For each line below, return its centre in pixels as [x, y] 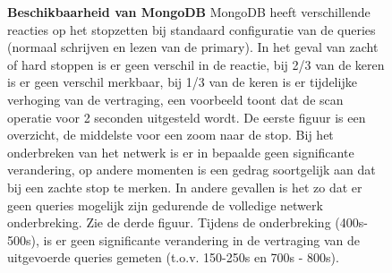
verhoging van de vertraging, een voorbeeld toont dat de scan [175, 99]
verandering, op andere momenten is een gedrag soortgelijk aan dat [192, 170]
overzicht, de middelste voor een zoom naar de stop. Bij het [170, 135]
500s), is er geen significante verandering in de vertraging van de [183, 239]
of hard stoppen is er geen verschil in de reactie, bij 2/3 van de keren [196, 64]
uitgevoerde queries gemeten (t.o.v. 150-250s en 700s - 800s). [173, 257]
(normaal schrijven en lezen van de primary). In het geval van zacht [193, 47]
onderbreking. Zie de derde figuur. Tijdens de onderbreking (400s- [187, 222]
